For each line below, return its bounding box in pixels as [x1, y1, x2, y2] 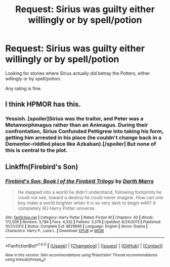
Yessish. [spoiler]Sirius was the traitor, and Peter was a [5, 115, 144, 122]
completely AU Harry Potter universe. [17, 205, 96, 211]
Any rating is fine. [5, 85, 42, 92]
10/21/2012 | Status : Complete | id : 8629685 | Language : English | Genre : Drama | [5, 224, 148, 229]
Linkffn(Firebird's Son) [5, 162, 78, 171]
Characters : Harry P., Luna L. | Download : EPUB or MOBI [5, 228, 104, 233]
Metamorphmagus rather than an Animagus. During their [5, 121, 148, 128]
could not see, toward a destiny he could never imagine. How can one [17, 194, 163, 200]
